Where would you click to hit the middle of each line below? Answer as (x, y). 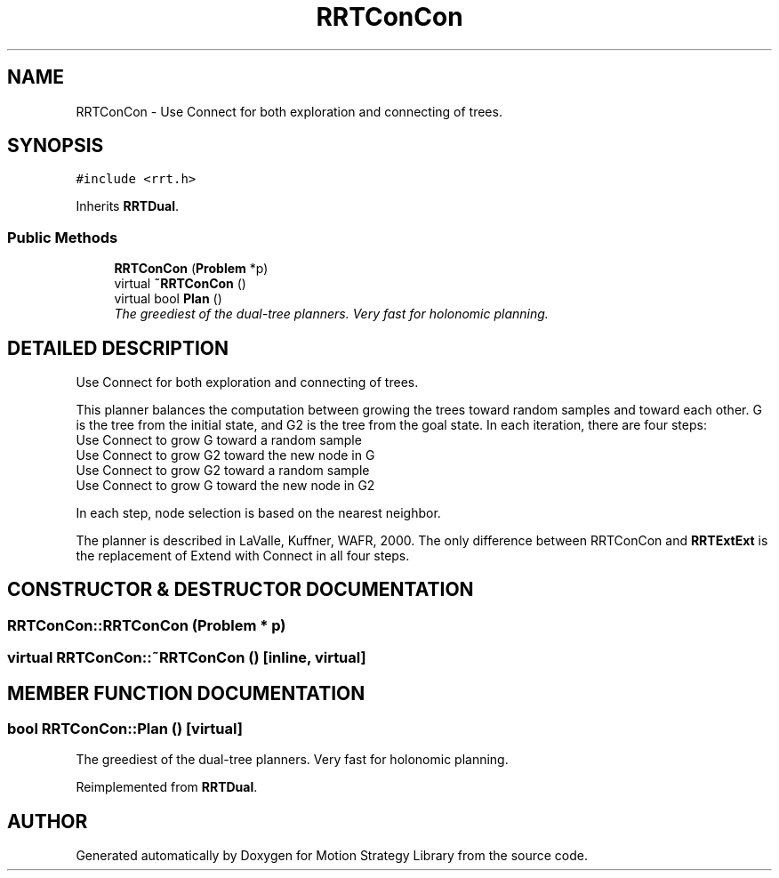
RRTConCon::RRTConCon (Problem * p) (147, 625)
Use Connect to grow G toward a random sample (219, 440)
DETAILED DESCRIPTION (118, 348)
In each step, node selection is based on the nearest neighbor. (258, 513)
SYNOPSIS (56, 146)
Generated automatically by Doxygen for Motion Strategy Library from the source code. (332, 856)
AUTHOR (48, 821)
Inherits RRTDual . (127, 206)
